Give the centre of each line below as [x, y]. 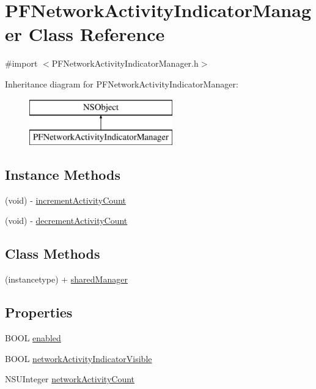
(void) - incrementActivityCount [65, 200]
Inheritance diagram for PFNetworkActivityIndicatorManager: [122, 83]
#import [21, 63]
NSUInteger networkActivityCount [70, 379]
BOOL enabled [33, 338]
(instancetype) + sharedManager [66, 279]
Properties [39, 312]
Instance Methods [63, 175]
